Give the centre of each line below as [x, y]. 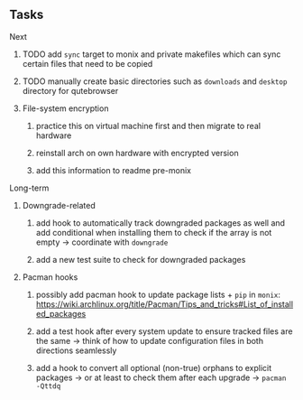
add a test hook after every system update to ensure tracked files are [164, 331]
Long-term [29, 188]
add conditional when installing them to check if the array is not [154, 232]
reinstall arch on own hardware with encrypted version [137, 153]
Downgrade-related [59, 205]
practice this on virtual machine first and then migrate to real [148, 126]
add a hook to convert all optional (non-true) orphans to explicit [154, 367]
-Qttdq [48, 386]
